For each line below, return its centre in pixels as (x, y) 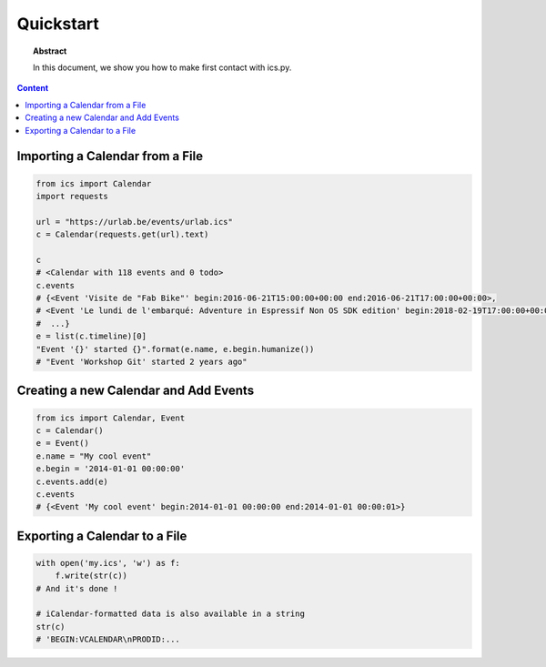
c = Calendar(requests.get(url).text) (122, 235)
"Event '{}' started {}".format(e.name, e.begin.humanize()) (175, 349)
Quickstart (58, 24)
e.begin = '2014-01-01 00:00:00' (111, 469)
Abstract (50, 51)
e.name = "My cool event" (94, 456)
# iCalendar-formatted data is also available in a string (170, 614)
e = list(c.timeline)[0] (91, 336)
